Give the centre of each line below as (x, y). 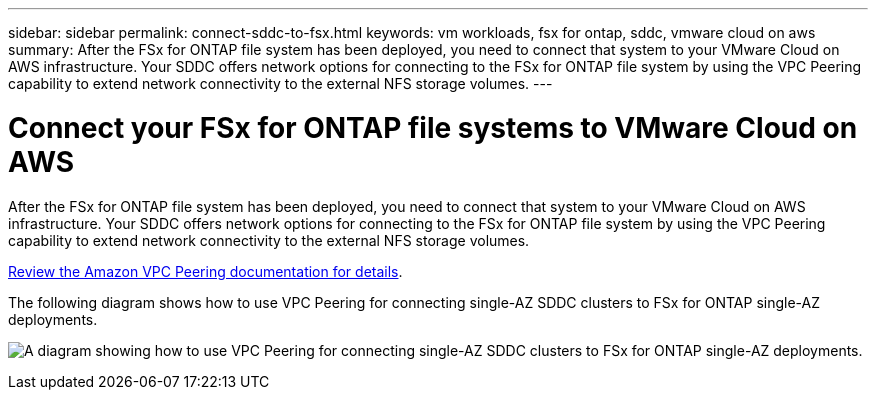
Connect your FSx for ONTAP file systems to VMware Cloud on (433, 127)
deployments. (53, 319)
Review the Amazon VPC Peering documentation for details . (205, 271)
